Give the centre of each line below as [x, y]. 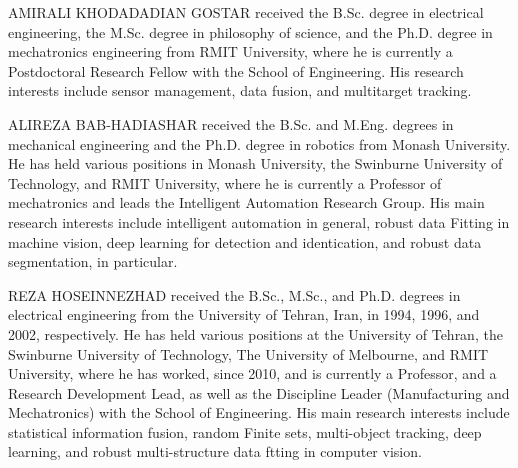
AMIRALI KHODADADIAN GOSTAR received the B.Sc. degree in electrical [246, 12]
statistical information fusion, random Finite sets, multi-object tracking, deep [245, 431]
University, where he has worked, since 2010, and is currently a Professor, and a [252, 373]
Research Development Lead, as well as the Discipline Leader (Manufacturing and [259, 392]
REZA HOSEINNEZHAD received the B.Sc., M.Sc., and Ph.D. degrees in [234, 294]
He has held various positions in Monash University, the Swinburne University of [255, 163]
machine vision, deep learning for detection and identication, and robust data [245, 241]
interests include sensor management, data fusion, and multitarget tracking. [240, 90]
